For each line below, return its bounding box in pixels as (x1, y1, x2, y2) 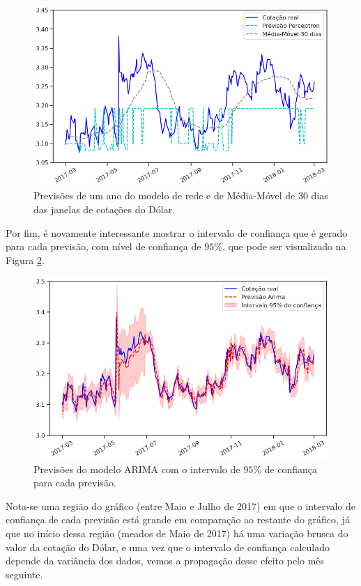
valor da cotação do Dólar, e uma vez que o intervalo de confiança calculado (6, 539, 330, 554)
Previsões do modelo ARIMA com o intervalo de (33, 461, 240, 476)
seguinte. (6, 566, 43, 581)
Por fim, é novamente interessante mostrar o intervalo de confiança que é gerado (6, 225, 348, 240)
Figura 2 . (6, 252, 45, 267)
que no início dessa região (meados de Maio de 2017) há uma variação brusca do (6, 526, 348, 541)
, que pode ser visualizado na (222, 239, 346, 254)
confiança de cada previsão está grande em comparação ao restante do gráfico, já (6, 512, 350, 527)
